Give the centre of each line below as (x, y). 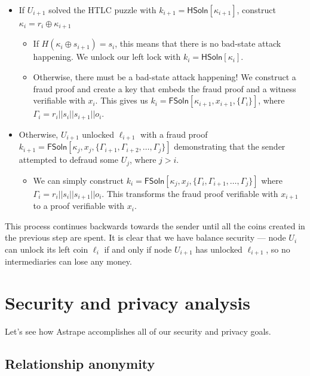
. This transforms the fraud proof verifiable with (190, 193)
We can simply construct (79, 180)
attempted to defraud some (68, 160)
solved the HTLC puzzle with (102, 10)
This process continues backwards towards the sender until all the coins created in (155, 225)
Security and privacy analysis (128, 303)
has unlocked (219, 249)
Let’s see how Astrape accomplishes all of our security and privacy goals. (138, 331)
